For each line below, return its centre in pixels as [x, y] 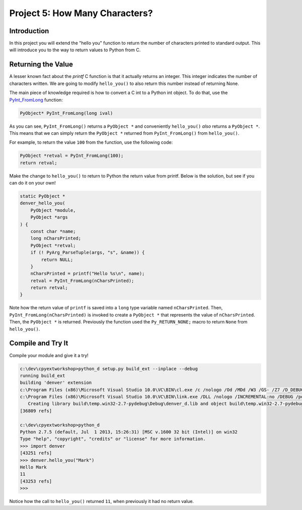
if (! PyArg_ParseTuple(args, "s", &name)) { [88, 252]
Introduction [29, 31]
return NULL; [57, 260]
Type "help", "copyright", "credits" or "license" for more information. [113, 439]
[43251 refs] [36, 453]
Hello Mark [33, 467]
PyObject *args [49, 217]
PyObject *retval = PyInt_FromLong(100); [72, 156]
